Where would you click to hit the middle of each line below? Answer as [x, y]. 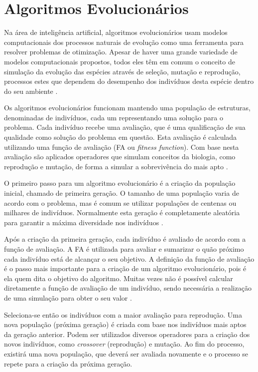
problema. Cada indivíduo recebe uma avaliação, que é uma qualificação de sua [125, 127]
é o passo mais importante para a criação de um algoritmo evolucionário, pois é [125, 268]
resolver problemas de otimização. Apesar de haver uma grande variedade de [121, 52]
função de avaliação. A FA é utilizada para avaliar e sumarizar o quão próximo [124, 249]
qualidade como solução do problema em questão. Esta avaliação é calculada [121, 137]
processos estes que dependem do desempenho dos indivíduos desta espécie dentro [129, 81]
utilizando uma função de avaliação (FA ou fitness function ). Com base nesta [122, 147]
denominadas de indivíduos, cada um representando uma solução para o [114, 117]
